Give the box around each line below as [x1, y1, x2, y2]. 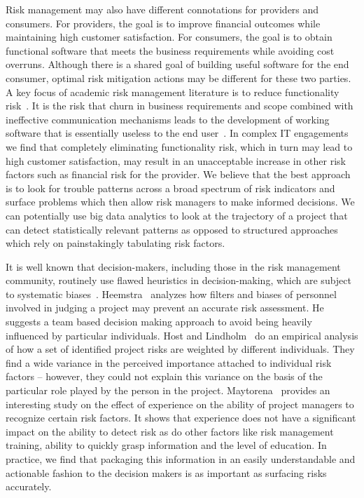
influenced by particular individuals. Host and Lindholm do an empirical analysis [6, 328, 358, 342]
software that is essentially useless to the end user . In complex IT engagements [6, 126, 349, 140]
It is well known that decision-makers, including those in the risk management [6, 259, 341, 274]
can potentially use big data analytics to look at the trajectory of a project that [6, 208, 348, 222]
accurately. [6, 479, 52, 494]
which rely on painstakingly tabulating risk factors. [6, 236, 225, 250]
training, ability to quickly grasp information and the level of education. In [6, 438, 327, 452]
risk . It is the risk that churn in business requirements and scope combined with [6, 98, 353, 113]
